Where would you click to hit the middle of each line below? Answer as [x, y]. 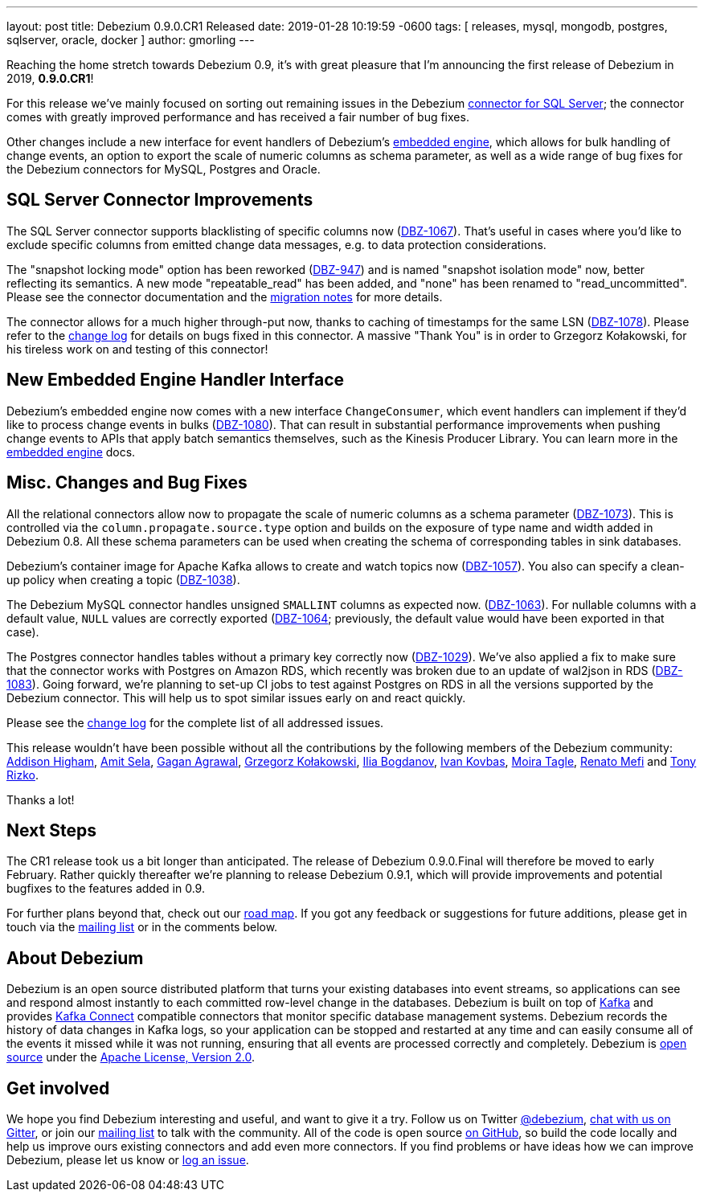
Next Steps [51, 830]
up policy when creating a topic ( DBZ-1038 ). [123, 579]
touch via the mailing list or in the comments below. [142, 927]
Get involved [58, 1088]
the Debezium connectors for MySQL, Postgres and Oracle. [164, 169]
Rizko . [23, 775]
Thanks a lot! [41, 799]
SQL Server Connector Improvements [160, 200]
